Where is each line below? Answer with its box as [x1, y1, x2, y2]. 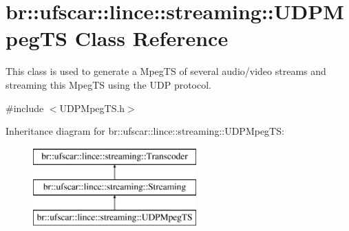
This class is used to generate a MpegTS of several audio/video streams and [6, 64, 326, 78]
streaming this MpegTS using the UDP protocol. [6, 77, 211, 91]
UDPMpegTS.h [59, 100, 125, 115]
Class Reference [74, 24, 229, 52]
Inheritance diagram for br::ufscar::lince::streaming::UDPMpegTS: [6, 124, 284, 138]
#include [6, 100, 44, 115]
